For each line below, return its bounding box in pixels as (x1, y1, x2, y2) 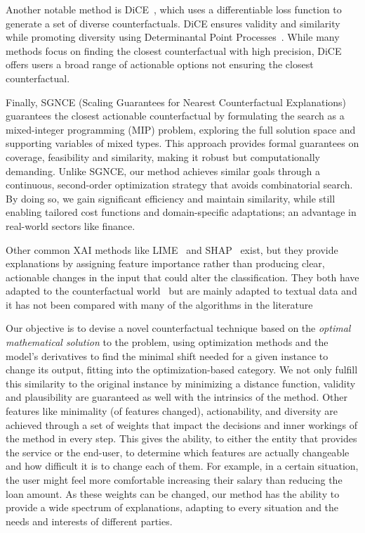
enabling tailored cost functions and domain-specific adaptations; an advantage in (6, 205, 357, 219)
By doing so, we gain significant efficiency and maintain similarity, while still (6, 191, 336, 205)
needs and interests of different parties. (6, 513, 173, 528)
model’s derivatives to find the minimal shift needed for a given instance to (6, 348, 328, 363)
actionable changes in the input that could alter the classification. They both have (6, 269, 359, 284)
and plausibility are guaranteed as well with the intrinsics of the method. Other (6, 390, 347, 404)
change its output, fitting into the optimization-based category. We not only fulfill (6, 362, 358, 377)
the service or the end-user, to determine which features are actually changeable (6, 444, 350, 459)
